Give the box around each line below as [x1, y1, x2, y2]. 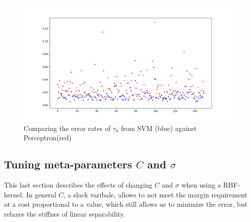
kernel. [4, 189, 24, 199]
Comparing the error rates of [24, 123, 111, 133]
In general [26, 189, 57, 199]
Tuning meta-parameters [4, 157, 132, 172]
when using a [181, 180, 221, 190]
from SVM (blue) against [121, 123, 197, 133]
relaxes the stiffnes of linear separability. [4, 208, 125, 219]
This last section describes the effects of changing [4, 180, 153, 190]
